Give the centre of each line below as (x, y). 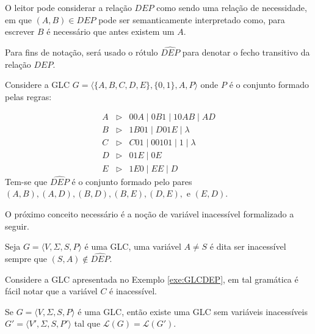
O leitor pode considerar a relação (68, 7)
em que (18, 19)
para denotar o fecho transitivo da (246, 52)
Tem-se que (26, 181)
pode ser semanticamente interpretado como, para (192, 19)
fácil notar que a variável (51, 291)
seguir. (17, 226)
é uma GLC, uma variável (133, 246)
